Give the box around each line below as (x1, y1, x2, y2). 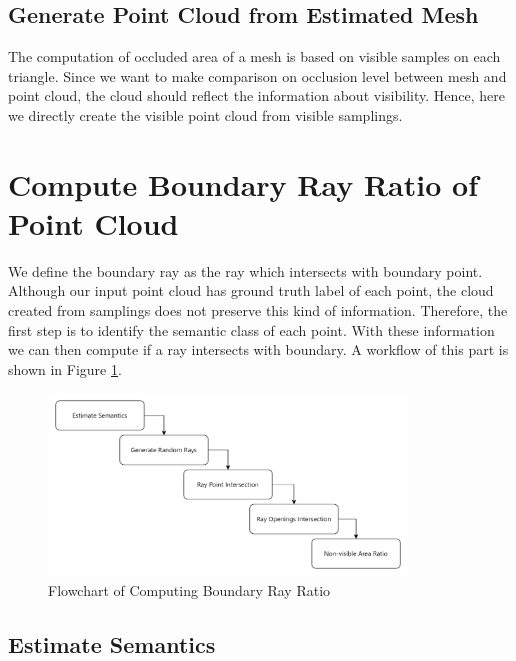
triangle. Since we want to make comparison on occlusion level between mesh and (8, 65, 507, 86)
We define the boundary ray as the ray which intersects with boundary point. (8, 260, 483, 281)
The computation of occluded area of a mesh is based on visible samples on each (8, 46, 501, 67)
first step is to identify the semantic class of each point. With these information (8, 319, 495, 340)
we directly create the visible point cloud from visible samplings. (8, 104, 403, 125)
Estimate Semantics (8, 628, 216, 659)
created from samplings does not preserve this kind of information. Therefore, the (8, 300, 508, 321)
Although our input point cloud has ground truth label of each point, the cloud (8, 280, 494, 301)
